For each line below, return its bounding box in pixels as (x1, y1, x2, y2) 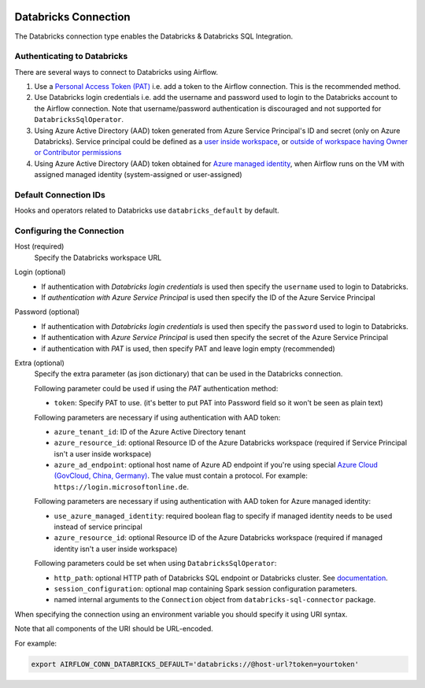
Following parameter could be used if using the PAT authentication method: (34, 383, 279, 393)
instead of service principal (54, 522, 143, 531)
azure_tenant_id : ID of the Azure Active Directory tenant (54, 427, 246, 436)
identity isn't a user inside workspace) (54, 544, 178, 553)
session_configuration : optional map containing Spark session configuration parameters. (54, 584, 357, 594)
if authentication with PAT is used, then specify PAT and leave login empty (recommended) (41, 343, 336, 353)
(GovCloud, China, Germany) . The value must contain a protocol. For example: (54, 471, 309, 480)
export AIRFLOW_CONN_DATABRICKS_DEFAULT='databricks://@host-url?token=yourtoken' (31, 660, 360, 668)
